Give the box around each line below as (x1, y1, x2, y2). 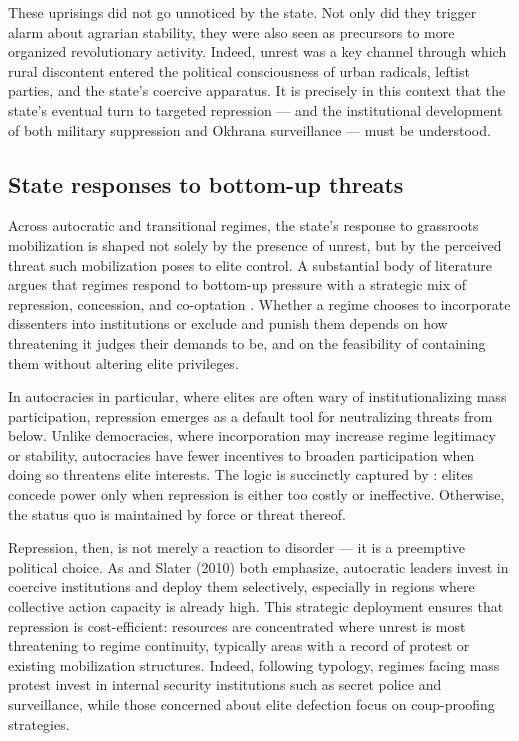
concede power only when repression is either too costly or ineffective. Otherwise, (8, 484, 505, 505)
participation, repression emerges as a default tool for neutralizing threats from (8, 405, 493, 426)
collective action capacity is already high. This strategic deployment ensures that (8, 596, 504, 617)
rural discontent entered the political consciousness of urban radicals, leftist (8, 60, 470, 81)
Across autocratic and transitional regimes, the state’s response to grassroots (8, 215, 479, 236)
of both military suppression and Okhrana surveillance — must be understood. (8, 119, 491, 140)
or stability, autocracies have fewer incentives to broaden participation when (8, 444, 475, 465)
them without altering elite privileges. (8, 352, 239, 373)
